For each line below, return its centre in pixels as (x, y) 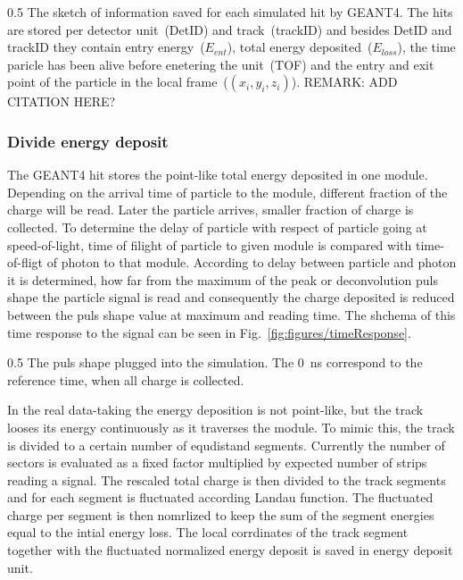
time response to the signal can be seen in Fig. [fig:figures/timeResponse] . (209, 332)
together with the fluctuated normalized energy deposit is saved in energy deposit (230, 550)
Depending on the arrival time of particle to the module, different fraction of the (227, 192)
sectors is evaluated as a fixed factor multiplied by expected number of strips (217, 462)
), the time (426, 47)
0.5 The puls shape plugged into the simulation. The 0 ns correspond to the (215, 362)
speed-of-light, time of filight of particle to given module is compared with (210, 244)
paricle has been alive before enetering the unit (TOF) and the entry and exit (221, 64)
